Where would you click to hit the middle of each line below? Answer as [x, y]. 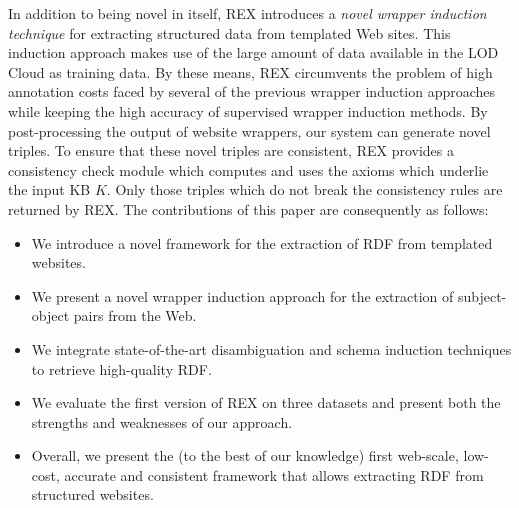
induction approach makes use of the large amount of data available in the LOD [253, 52]
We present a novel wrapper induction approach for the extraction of [242, 295]
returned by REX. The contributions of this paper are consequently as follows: [248, 208]
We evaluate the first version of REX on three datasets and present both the [266, 402]
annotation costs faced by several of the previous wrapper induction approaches [252, 91]
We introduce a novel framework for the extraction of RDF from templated [262, 242]
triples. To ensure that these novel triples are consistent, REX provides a [231, 150]
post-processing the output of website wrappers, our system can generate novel [249, 130]
